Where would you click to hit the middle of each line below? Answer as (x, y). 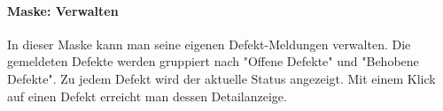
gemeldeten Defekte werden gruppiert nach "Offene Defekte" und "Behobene (213, 61)
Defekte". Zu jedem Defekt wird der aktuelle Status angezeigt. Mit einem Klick (221, 78)
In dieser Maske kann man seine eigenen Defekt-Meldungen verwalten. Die (209, 44)
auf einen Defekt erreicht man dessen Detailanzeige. (147, 96)
